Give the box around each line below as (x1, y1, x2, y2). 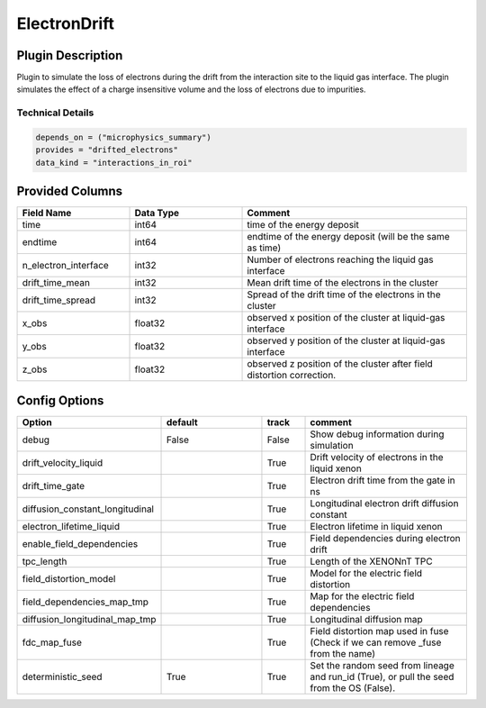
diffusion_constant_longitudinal (22, 503, 155, 515)
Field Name (22, 207, 72, 220)
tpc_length (22, 555, 67, 567)
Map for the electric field (310, 590, 415, 603)
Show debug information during (310, 428, 445, 440)
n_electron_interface (22, 259, 110, 272)
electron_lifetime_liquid (22, 520, 121, 532)
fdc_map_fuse (22, 636, 83, 649)
